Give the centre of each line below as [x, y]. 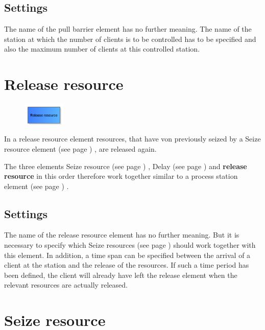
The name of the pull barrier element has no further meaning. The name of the [128, 29]
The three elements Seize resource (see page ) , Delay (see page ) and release [126, 166]
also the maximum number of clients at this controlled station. [102, 49]
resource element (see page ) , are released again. [80, 148]
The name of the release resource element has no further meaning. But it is [122, 235]
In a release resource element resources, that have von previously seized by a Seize [132, 139]
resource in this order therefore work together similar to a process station [121, 176]
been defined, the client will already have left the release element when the [121, 275]
